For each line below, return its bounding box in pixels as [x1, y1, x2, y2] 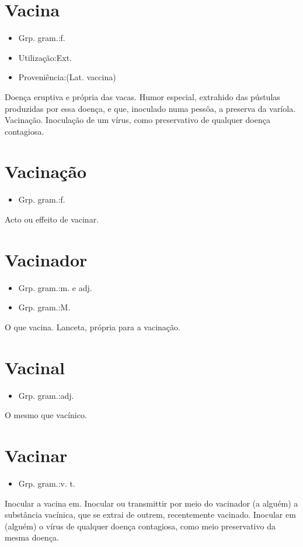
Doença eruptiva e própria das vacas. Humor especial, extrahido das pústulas [5, 90, 280, 102]
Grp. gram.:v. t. [18, 477, 75, 489]
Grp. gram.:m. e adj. [18, 281, 92, 293]
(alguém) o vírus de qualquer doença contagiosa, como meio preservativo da [5, 519, 276, 532]
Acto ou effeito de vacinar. [5, 213, 99, 225]
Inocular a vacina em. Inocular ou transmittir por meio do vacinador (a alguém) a [5, 497, 298, 509]
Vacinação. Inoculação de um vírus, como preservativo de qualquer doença [5, 114, 270, 126]
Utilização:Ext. [18, 51, 72, 63]
